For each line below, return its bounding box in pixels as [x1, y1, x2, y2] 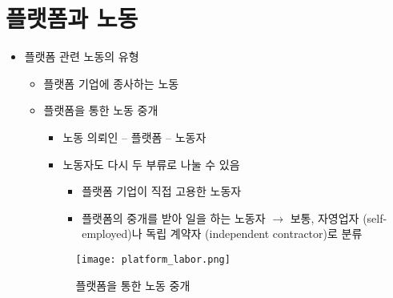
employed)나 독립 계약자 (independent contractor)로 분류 [82, 225, 363, 242]
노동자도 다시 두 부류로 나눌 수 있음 [62, 155, 240, 172]
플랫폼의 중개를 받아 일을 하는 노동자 [82, 209, 266, 226]
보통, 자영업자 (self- [290, 209, 387, 226]
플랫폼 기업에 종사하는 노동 [43, 74, 179, 91]
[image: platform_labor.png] [75, 253, 231, 265]
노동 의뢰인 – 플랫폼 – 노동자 [62, 128, 207, 145]
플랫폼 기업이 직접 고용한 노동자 [82, 183, 242, 199]
